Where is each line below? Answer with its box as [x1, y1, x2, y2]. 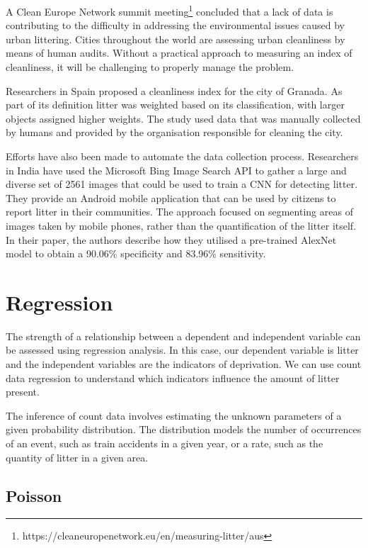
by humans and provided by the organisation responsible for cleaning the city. [6, 125, 343, 140]
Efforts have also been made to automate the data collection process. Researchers [6, 149, 359, 163]
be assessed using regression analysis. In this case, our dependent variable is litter [6, 342, 359, 357]
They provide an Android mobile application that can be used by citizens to [6, 190, 336, 205]
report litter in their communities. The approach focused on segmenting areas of [6, 204, 353, 219]
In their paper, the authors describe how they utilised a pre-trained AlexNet [6, 232, 337, 247]
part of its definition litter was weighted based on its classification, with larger [6, 97, 345, 112]
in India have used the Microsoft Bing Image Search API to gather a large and [6, 162, 347, 177]
